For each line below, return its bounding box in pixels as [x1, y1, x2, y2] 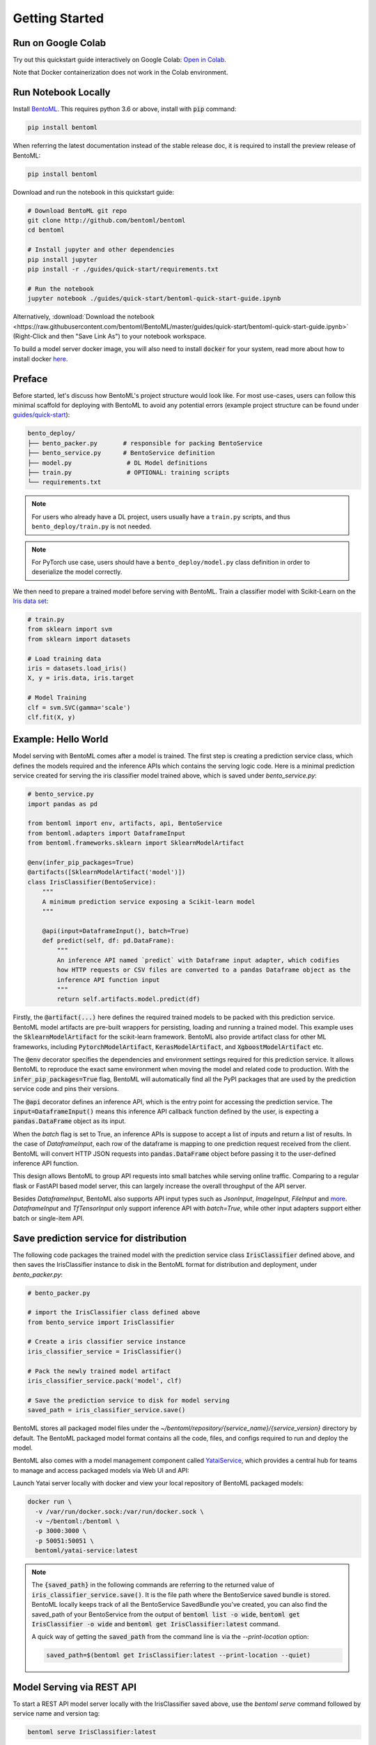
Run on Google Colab [13, 37, 107, 49]
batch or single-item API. [13, 1214, 85, 1222]
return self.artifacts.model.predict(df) [56, 995, 201, 1003]
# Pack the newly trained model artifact [27, 1367, 171, 1375]
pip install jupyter [27, 255, 97, 263]
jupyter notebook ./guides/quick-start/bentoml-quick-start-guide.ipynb [27, 295, 281, 303]
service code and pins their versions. [13, 1085, 120, 1093]
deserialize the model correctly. [31, 567, 123, 576]
